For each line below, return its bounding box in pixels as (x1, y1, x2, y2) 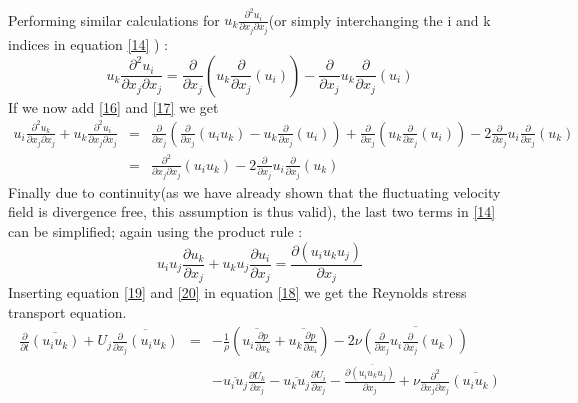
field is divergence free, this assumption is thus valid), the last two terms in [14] (8, 201, 496, 222)
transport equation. (8, 301, 127, 322)
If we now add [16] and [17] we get (8, 96, 219, 117)
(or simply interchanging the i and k (268, 9, 491, 30)
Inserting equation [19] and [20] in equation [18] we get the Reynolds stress (8, 282, 467, 303)
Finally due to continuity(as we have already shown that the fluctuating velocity (8, 181, 501, 202)
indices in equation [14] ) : (8, 33, 168, 54)
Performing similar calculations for (8, 9, 220, 30)
